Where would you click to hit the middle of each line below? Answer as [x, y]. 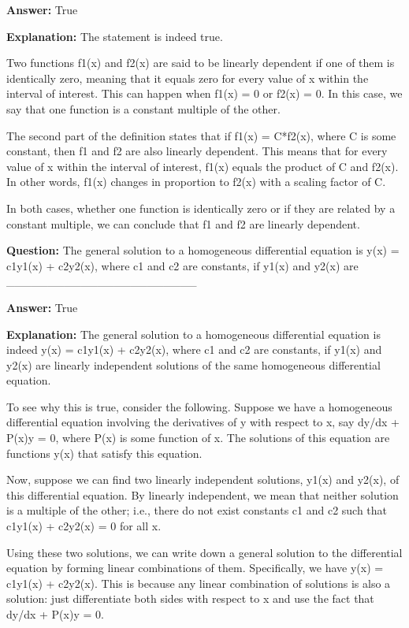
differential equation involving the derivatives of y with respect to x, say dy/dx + [203, 422]
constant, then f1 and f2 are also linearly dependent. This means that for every [197, 151]
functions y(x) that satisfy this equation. [104, 453]
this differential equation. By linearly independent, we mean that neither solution [203, 494]
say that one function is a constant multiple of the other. [143, 108]
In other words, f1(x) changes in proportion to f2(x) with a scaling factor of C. [196, 182]
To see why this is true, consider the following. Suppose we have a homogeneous [199, 406]
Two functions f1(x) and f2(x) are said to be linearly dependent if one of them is [201, 63]
